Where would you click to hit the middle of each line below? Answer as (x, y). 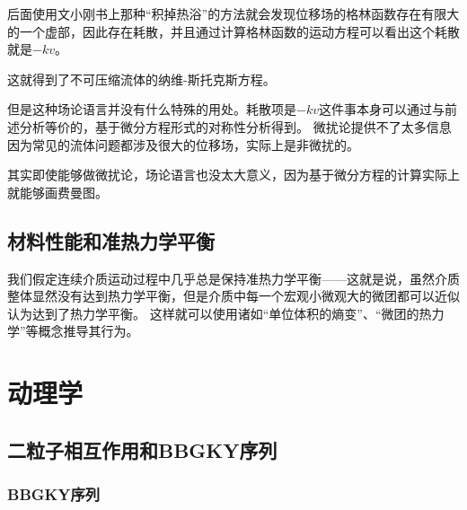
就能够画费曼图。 (57, 192)
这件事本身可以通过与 (382, 109)
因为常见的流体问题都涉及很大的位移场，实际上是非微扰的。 (183, 144)
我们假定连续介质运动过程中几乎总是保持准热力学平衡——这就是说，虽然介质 (233, 278)
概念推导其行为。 (88, 331)
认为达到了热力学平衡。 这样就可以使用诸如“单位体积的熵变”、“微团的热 (220, 313)
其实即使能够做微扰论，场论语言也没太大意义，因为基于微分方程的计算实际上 (233, 175)
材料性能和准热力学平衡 (111, 240)
